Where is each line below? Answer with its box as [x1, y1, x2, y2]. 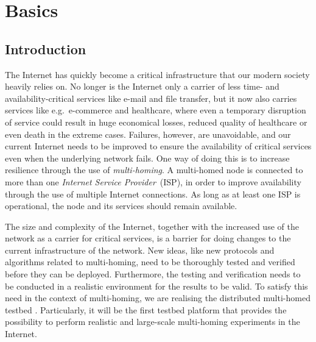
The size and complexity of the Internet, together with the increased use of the [5, 219, 299, 232]
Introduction [5, 39, 86, 58]
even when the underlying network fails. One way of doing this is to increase [5, 151, 290, 164]
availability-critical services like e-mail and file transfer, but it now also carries [5, 91, 297, 104]
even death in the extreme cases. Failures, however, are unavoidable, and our [5, 127, 291, 140]
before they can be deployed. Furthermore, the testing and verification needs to [5, 268, 301, 280]
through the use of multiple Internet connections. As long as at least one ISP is [5, 187, 301, 200]
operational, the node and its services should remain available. [5, 199, 237, 212]
